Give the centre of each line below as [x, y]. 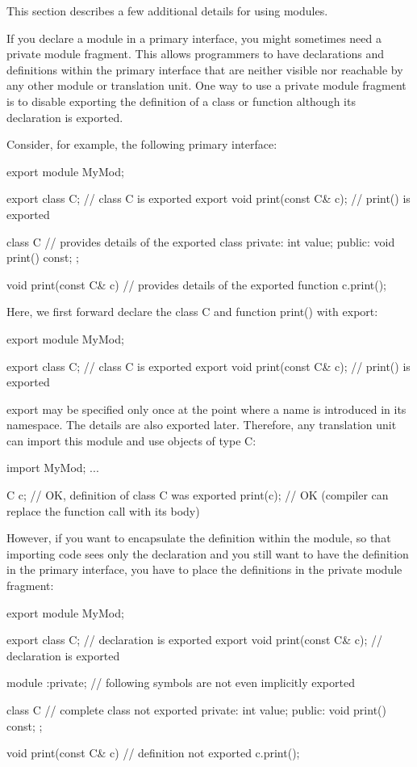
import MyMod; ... [53, 468]
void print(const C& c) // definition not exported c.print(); [153, 753]
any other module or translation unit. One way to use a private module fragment [206, 85]
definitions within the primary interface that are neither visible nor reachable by [205, 69]
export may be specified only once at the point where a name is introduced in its [206, 409]
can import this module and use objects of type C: [131, 440]
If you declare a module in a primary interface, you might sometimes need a [194, 38]
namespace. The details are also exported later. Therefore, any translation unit [202, 425]
